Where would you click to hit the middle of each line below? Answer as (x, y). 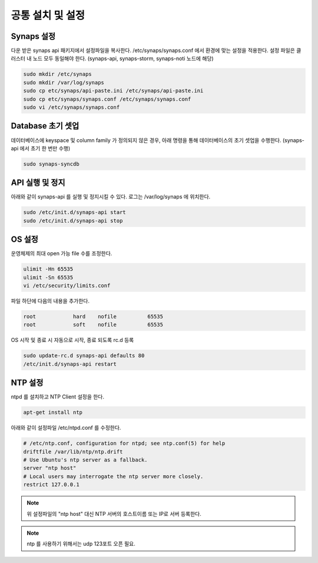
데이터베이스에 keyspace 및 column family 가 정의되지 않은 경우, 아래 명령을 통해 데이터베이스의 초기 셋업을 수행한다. (146, 140)
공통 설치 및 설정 (48, 15)
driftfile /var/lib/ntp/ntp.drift (73, 452)
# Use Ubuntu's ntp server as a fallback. (85, 460)
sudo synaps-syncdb (51, 164)
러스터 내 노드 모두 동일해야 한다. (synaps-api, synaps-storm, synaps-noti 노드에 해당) (112, 58)
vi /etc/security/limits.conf (67, 286)
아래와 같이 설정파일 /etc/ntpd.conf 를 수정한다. (66, 428)
